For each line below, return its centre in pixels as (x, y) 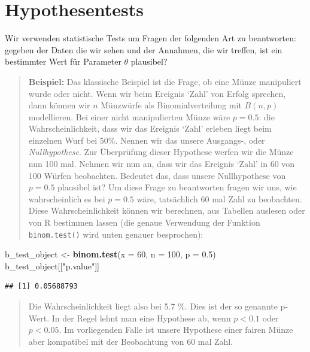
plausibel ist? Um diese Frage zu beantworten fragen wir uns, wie (177, 187)
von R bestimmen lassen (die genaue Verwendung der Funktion (144, 222)
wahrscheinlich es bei (67, 198)
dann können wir (59, 105)
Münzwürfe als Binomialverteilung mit (171, 105)
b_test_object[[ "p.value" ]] (52, 265)
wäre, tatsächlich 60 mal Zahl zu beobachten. (219, 198)
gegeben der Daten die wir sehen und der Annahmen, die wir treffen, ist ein (144, 49)
